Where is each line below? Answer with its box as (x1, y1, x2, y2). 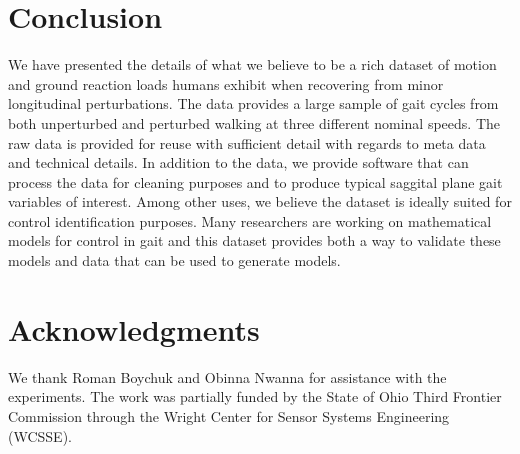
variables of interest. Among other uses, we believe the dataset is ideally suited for (8, 191, 512, 212)
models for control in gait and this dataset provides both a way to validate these (8, 230, 501, 251)
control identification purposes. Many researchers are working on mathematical (8, 210, 492, 231)
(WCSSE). (8, 425, 72, 446)
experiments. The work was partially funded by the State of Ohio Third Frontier (8, 386, 502, 407)
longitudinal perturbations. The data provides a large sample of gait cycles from (8, 93, 499, 114)
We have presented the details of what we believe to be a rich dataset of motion (8, 54, 497, 75)
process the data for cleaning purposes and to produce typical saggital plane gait (8, 171, 503, 192)
